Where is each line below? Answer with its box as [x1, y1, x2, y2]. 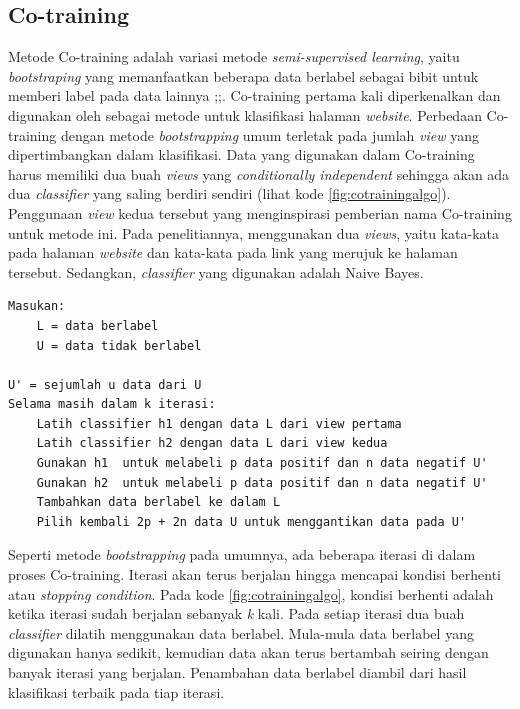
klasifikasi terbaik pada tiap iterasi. [8, 681, 225, 702]
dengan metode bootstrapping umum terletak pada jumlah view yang [60, 124, 479, 145]
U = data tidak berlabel [36, 338, 202, 353]
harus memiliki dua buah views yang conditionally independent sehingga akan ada [8, 163, 510, 184]
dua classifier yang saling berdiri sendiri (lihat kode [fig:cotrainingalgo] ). [8, 183, 451, 204]
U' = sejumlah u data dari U [8, 377, 202, 392]
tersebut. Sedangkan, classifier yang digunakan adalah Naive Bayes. [8, 261, 424, 282]
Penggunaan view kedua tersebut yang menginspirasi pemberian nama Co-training [8, 202, 512, 223]
